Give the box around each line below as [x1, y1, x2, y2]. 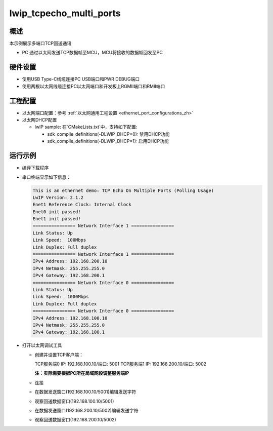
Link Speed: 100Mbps [32, 237, 86, 243]
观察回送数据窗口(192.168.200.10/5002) [34, 417, 116, 423]
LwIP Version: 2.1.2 [32, 194, 83, 200]
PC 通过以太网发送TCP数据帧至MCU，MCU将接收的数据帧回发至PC [22, 50, 163, 56]
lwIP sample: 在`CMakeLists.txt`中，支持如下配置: [34, 124, 138, 130]
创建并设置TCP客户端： [34, 351, 83, 358]
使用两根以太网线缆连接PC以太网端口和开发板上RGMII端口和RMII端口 [22, 83, 165, 89]
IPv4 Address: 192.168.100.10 [32, 315, 108, 321]
